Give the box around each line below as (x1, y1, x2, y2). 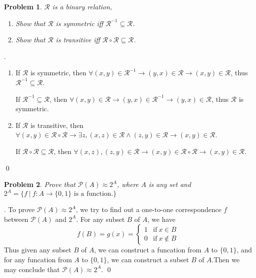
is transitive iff (56, 34, 100, 45)
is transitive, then (30, 120, 84, 130)
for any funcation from (4, 254, 72, 264)
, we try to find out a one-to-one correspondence (76, 204, 222, 215)
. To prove (4, 204, 35, 215)
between (4, 214, 29, 224)
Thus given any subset (4, 245, 71, 255)
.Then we (212, 254, 240, 264)
